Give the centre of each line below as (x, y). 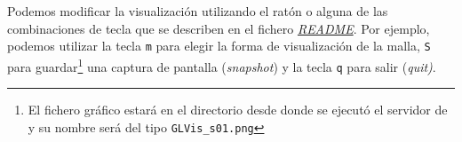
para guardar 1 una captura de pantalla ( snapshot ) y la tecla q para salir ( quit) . (222, 65)
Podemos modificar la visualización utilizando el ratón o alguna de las (198, 11)
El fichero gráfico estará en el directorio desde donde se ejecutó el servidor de (238, 110)
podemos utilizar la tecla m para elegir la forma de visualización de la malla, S (219, 46)
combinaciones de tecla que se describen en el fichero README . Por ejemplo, (219, 28)
